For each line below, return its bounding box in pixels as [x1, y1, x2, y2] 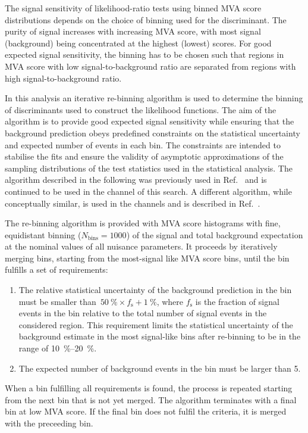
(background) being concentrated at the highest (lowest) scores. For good [5, 36, 272, 49]
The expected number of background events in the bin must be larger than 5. [18, 362, 301, 374]
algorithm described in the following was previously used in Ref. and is [5, 173, 267, 186]
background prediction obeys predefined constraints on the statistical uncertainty [5, 126, 300, 139]
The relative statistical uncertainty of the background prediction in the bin [18, 284, 292, 296]
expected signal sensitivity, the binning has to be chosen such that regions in [5, 48, 284, 61]
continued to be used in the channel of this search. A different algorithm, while [5, 185, 292, 197]
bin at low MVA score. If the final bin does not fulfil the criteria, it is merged [5, 405, 287, 418]
